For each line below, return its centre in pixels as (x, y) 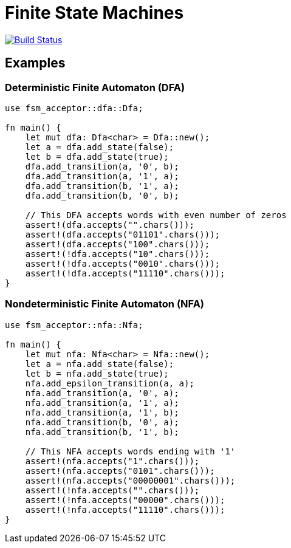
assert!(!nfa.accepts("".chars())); (112, 490)
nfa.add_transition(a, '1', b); (102, 412)
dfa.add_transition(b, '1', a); (102, 186)
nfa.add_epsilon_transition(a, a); (110, 383)
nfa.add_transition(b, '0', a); (102, 422)
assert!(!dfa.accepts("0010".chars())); (123, 263)
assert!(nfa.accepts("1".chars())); (112, 461)
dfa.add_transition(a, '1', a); (102, 176)
